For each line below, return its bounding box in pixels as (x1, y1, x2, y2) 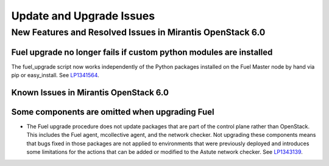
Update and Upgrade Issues (11, 9, 155, 22)
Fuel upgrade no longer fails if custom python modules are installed (11, 47, 273, 57)
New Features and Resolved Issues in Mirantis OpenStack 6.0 (11, 27, 266, 38)
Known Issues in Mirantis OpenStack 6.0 (11, 87, 169, 97)
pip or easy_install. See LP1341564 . (11, 72, 100, 79)
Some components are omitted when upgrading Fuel (11, 106, 214, 117)
